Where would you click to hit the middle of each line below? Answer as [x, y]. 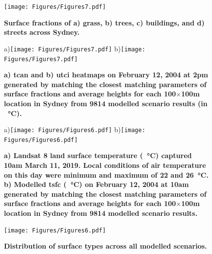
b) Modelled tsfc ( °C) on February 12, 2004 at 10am [96, 184]
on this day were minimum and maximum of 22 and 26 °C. [106, 174]
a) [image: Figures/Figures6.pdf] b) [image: [75, 129]
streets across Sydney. [42, 32]
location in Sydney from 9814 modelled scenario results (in [106, 103]
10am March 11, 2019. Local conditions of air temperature [105, 165]
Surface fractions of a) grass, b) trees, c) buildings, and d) [104, 22]
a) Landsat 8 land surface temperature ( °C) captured [98, 155]
